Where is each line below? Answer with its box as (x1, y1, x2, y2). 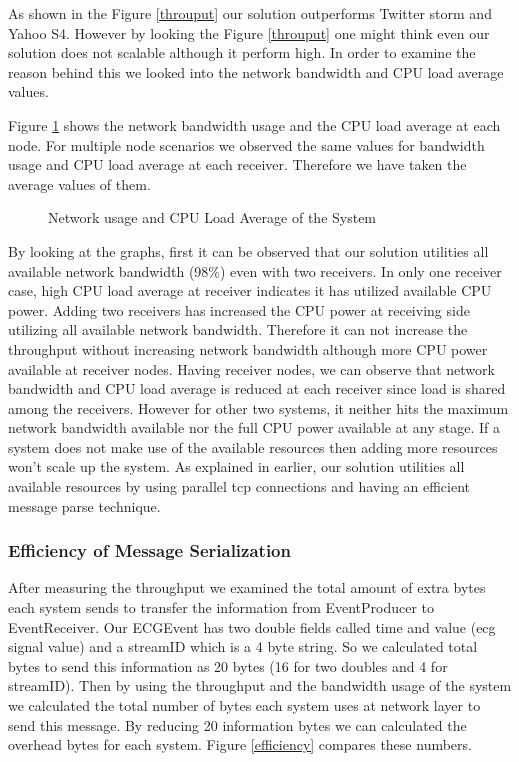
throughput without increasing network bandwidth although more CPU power (8, 338, 488, 359)
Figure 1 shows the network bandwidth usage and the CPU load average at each (8, 114, 501, 135)
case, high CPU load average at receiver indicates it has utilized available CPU (8, 280, 492, 301)
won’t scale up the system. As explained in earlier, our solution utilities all (8, 456, 465, 477)
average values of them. (8, 173, 151, 194)
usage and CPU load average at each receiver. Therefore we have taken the (8, 154, 467, 175)
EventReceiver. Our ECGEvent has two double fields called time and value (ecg (8, 616, 496, 637)
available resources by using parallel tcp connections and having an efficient (8, 476, 471, 497)
